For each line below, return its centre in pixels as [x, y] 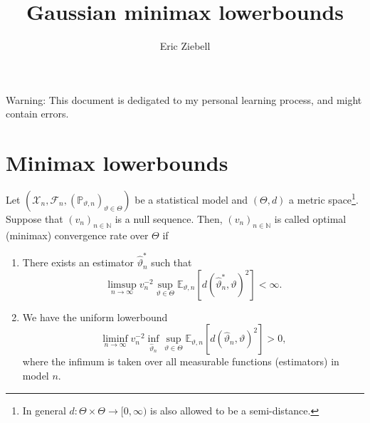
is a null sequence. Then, [169, 219]
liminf [115, 339]
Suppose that [35, 219]
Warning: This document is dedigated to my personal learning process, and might [184, 99]
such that [171, 262]
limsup [122, 284]
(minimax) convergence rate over [77, 235]
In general [44, 410]
